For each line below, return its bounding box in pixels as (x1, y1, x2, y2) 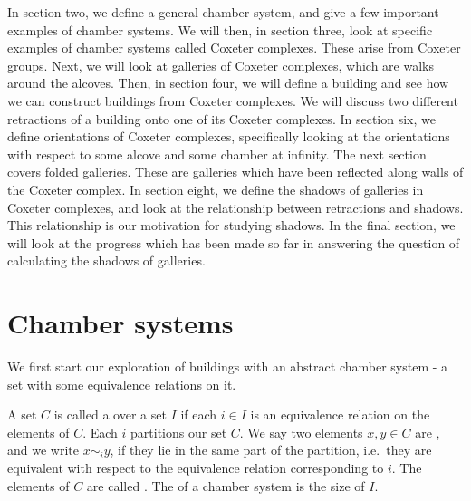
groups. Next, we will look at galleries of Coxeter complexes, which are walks (7, 55, 434, 74)
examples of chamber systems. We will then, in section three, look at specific (7, 20, 433, 39)
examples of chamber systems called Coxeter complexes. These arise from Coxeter (7, 38, 461, 57)
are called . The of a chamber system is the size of (86, 476, 365, 495)
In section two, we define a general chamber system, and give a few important (7, 3, 439, 21)
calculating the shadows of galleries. (7, 251, 206, 270)
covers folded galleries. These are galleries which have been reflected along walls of (7, 162, 464, 181)
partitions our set (130, 422, 227, 441)
